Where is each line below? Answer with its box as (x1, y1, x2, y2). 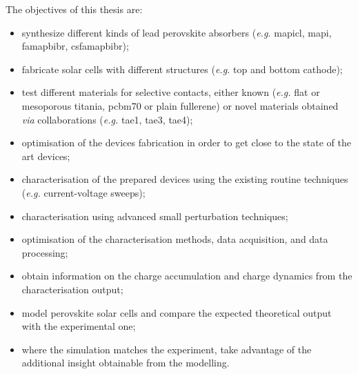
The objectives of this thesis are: (6, 2, 143, 16)
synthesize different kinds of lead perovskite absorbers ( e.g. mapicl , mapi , (21, 25, 332, 39)
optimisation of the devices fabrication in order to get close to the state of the (21, 135, 351, 150)
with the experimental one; (21, 319, 136, 333)
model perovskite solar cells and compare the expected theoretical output (21, 305, 332, 319)
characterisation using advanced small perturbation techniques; (21, 208, 288, 223)
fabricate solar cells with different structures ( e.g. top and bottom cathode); (21, 61, 343, 76)
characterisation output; (21, 282, 123, 296)
